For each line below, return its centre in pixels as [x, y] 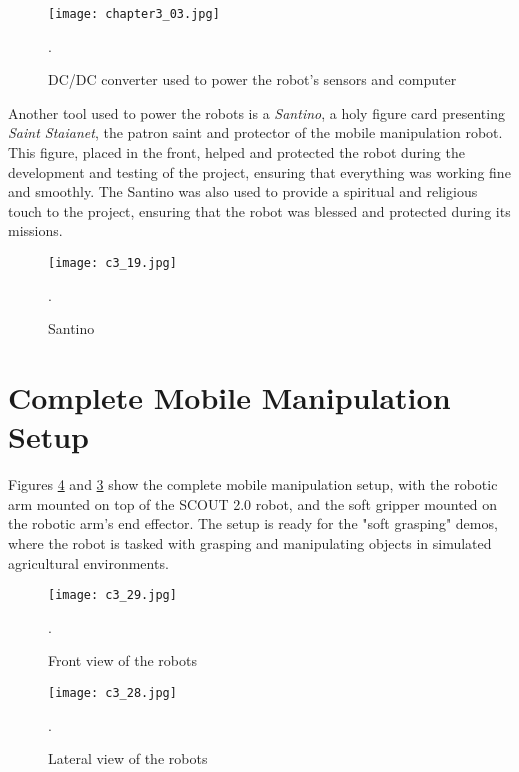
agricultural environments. [88, 562]
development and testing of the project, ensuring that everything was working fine [259, 171]
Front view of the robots [122, 660]
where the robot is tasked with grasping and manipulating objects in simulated [250, 542]
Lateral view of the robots [128, 758]
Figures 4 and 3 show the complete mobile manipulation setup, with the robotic [253, 484]
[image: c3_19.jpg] [112, 263]
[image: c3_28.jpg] [112, 692]
